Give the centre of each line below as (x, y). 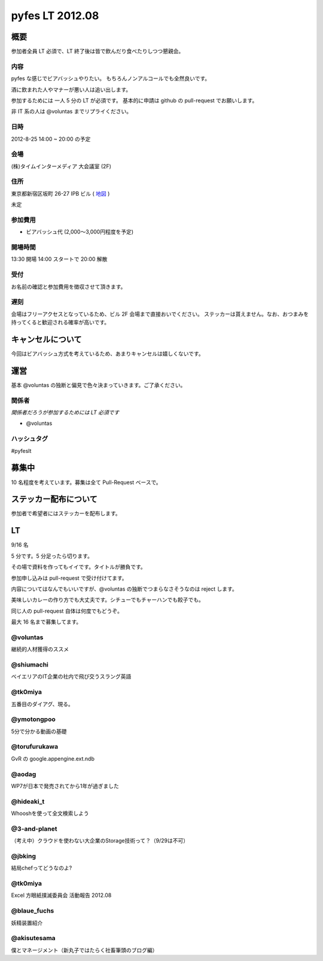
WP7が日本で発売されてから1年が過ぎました (65, 786)
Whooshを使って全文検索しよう (50, 813)
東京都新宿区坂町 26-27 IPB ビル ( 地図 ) (60, 193)
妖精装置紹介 (27, 923)
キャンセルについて (46, 339)
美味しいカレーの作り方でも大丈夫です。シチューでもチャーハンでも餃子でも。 (108, 600)
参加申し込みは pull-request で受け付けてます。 (69, 578)
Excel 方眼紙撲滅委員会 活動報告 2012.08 (61, 895)
